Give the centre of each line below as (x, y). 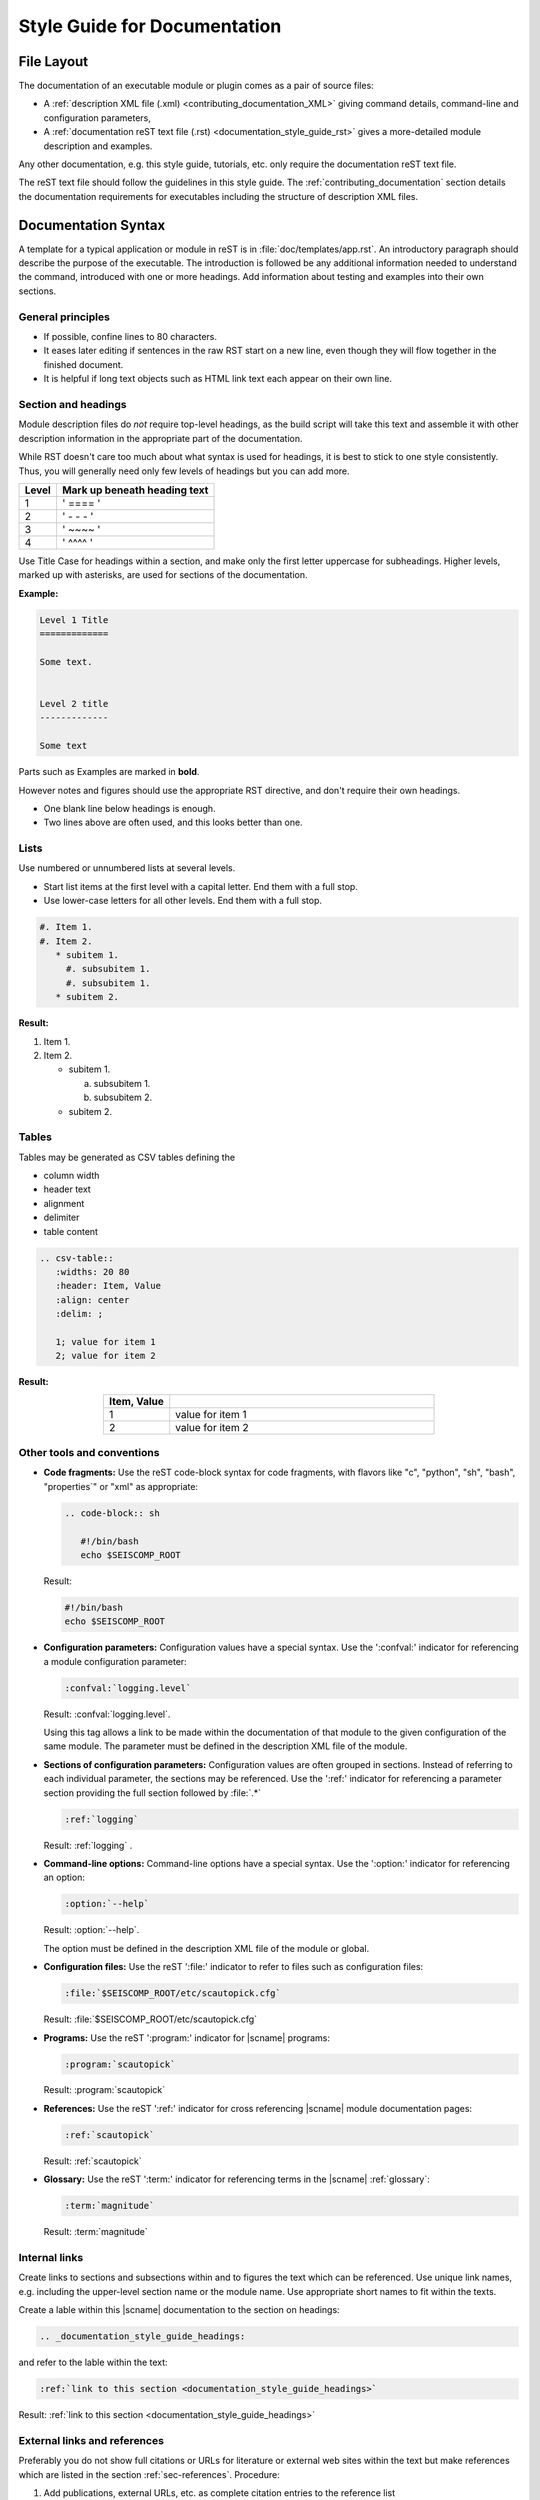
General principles (64, 317)
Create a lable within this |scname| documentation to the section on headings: (179, 2310)
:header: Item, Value (108, 1286)
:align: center (92, 1299)
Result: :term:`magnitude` (96, 2232)
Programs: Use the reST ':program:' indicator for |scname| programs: (186, 2037)
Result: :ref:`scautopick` (92, 2161)
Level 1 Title (74, 619)
